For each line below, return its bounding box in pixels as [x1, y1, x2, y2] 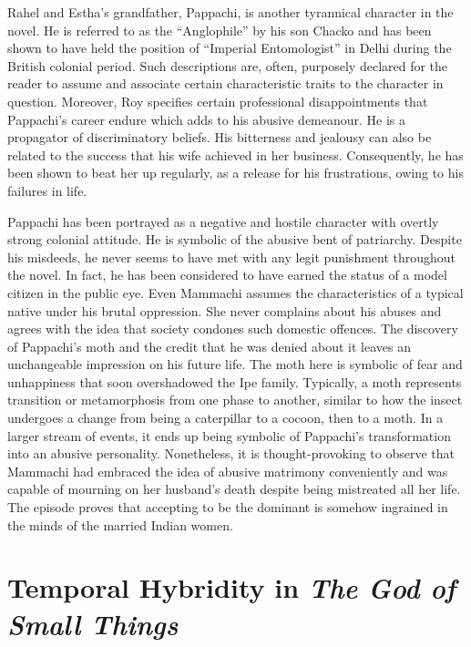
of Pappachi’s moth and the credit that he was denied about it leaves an [7, 336, 412, 355]
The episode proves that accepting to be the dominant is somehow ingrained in [7, 498, 448, 517]
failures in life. [7, 180, 87, 200]
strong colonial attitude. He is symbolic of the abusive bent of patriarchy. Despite [7, 230, 462, 249]
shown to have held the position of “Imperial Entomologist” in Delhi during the [7, 38, 452, 57]
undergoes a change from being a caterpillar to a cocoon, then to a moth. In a [7, 408, 444, 427]
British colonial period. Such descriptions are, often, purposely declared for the [7, 56, 448, 75]
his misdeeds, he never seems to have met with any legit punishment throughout [7, 247, 456, 266]
